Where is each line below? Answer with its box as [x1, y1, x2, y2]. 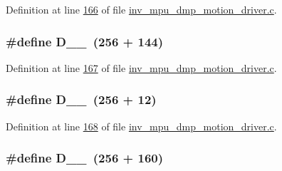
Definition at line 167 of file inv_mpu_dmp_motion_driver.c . [6, 60, 277, 75]
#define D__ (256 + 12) [6, 90, 157, 108]
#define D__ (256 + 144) [6, 32, 164, 50]
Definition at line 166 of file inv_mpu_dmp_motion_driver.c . [6, 2, 277, 16]
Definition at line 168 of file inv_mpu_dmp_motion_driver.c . [6, 118, 277, 133]
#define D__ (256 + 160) [6, 149, 164, 167]
